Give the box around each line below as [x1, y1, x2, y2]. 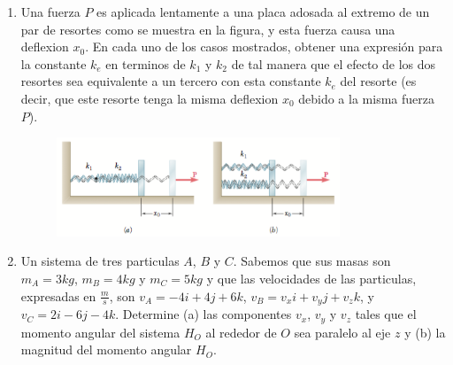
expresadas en [20, 286, 96, 305]
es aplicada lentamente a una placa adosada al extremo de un [96, 3, 430, 20]
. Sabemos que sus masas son [233, 252, 391, 270]
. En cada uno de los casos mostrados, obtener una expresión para [85, 37, 443, 56]
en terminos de [105, 54, 186, 73]
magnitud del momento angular [20, 340, 192, 359]
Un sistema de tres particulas [20, 252, 180, 270]
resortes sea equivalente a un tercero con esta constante [20, 72, 321, 90]
